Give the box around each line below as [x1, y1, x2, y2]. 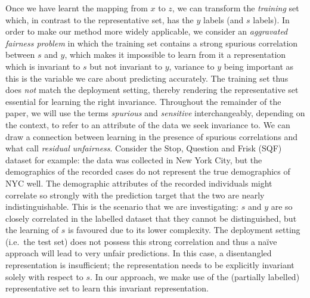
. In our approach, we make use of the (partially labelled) [90, 270, 300, 283]
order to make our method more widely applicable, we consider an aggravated [5, 25, 288, 38]
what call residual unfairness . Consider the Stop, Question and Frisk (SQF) [5, 142, 282, 154]
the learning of [5, 223, 59, 236]
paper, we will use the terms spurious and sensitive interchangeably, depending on [5, 107, 305, 119]
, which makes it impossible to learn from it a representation [64, 48, 286, 61]
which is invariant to [5, 60, 80, 72]
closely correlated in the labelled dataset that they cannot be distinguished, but [5, 212, 297, 224]
